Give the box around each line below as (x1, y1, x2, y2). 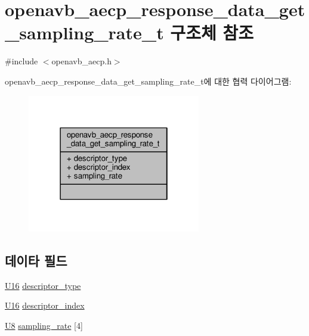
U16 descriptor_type (5, 279, 81, 291)
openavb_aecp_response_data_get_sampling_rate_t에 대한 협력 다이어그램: (5, 74, 292, 87)
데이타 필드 (5, 251, 67, 269)
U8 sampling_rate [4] (5, 319, 83, 331)
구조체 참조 (170, 20, 254, 45)
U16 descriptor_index (5, 299, 85, 312)
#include (5, 55, 38, 67)
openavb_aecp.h (51, 55, 112, 67)
